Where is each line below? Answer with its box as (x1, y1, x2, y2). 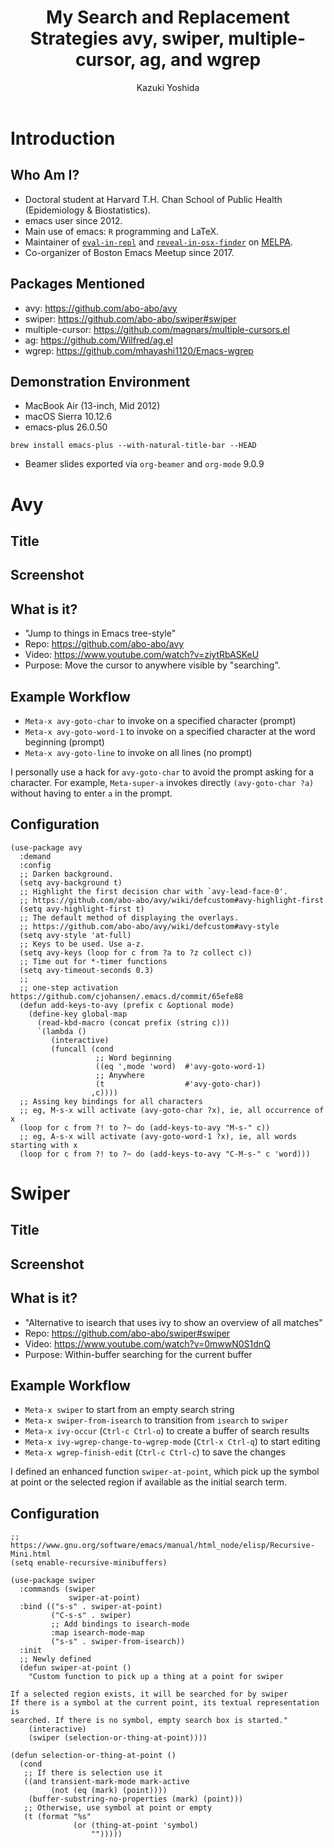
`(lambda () (36, 1026, 87, 1036)
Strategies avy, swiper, (29, 27, 225, 50)
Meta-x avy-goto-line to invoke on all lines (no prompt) (24, 746, 253, 758)
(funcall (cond (50, 1044, 114, 1054)
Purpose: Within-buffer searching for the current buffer (24, 1348, 253, 1360)
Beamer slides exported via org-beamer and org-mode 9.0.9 (24, 458, 265, 470)
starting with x (10, 1140, 78, 1150)
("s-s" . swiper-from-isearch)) (50, 1637, 186, 1647)
